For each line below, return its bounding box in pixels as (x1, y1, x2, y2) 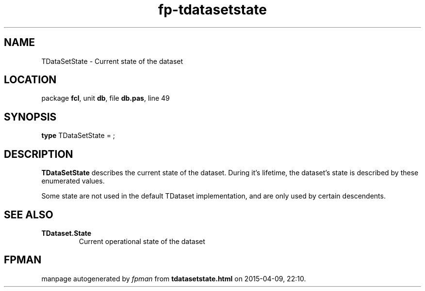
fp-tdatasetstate (158, 1, 267, 18)
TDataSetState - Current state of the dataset (41, 57, 183, 65)
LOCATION (4, 74, 57, 86)
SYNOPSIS (4, 110, 57, 123)
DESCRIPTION (4, 148, 73, 160)
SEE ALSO (4, 208, 53, 221)
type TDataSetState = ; (41, 131, 115, 140)
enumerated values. (41, 177, 105, 185)
